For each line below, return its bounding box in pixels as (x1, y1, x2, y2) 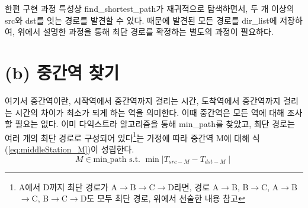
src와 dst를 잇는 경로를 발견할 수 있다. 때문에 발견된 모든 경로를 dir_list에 (5, 14, 277, 26)
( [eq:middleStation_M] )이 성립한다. (5, 142, 134, 155)
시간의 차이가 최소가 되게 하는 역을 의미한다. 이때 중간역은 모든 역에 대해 (15, 106, 284, 118)
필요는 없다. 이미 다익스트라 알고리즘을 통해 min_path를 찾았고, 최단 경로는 (15, 118, 295, 130)
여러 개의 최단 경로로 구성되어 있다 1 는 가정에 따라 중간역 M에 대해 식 (5, 129, 260, 144)
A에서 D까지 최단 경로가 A (18, 180, 118, 193)
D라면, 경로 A (168, 180, 219, 193)
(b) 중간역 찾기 (5, 60, 120, 84)
